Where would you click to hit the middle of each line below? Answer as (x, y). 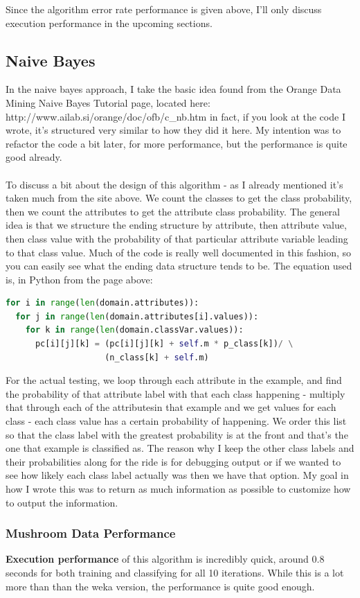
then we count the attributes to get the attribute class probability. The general (173, 211)
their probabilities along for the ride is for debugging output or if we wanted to (173, 461)
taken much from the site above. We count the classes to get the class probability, (179, 198)
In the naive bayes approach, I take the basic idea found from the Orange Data (173, 89)
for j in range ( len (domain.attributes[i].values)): (137, 316)
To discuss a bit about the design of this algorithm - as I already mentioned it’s (174, 184)
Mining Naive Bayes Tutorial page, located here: (108, 102)
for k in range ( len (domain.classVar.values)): (134, 330)
